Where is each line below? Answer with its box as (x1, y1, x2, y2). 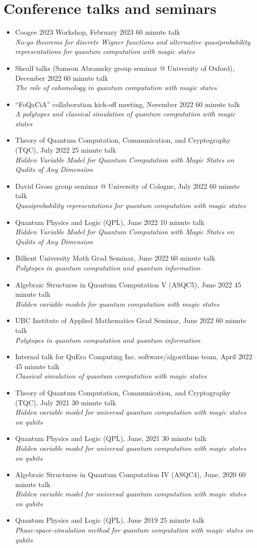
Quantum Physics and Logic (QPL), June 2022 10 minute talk (15, 217, 205, 227)
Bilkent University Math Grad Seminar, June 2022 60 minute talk (15, 253, 215, 263)
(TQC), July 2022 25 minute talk (15, 145, 116, 155)
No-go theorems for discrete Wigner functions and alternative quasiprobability (15, 36, 251, 47)
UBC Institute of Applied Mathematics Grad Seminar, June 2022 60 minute (15, 315, 247, 326)
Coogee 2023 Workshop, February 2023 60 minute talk (15, 27, 180, 37)
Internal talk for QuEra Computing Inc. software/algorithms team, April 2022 (15, 351, 253, 362)
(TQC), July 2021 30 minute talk (15, 397, 116, 407)
